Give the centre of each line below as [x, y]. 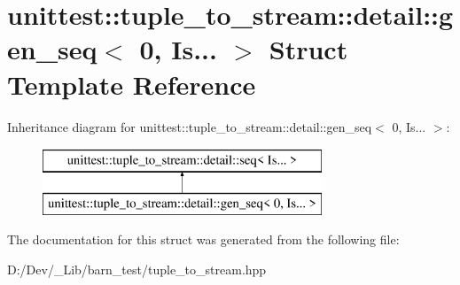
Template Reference [132, 84]
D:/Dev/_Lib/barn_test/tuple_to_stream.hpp [137, 269]
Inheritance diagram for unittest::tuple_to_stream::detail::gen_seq [190, 126]
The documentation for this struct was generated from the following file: [203, 239]
